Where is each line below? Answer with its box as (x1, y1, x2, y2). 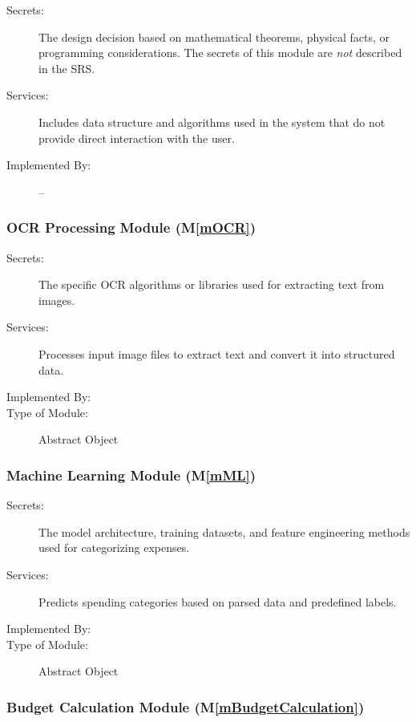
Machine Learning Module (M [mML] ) (6, 464, 256, 485)
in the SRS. (38, 59, 95, 76)
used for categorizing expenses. (38, 539, 190, 556)
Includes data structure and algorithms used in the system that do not (38, 113, 386, 130)
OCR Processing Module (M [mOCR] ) (6, 217, 256, 237)
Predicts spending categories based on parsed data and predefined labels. (38, 593, 397, 610)
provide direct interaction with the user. (38, 129, 235, 146)
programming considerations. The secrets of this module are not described (38, 44, 402, 61)
